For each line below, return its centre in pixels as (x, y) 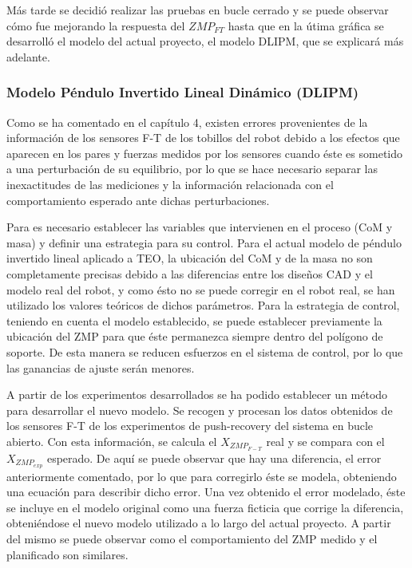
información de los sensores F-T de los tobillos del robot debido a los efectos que (203, 138)
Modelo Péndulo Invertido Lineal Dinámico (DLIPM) (183, 92)
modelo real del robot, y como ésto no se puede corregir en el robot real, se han (201, 289)
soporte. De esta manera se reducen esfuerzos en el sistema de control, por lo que (205, 351)
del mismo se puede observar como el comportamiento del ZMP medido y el (192, 538)
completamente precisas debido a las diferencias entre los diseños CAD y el (190, 273)
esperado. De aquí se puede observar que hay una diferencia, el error (214, 458)
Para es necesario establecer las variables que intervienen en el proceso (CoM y (200, 227)
